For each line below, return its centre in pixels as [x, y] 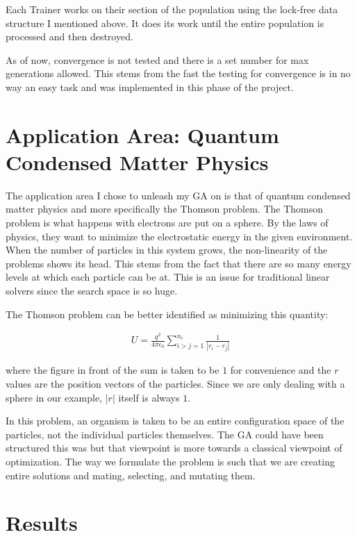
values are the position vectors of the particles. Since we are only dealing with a [175, 384]
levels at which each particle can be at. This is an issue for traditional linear [168, 277]
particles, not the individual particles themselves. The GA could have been [165, 434]
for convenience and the [281, 370]
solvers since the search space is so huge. [92, 291]
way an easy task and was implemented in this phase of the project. [150, 86]
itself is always [149, 397]
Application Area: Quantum [142, 134]
